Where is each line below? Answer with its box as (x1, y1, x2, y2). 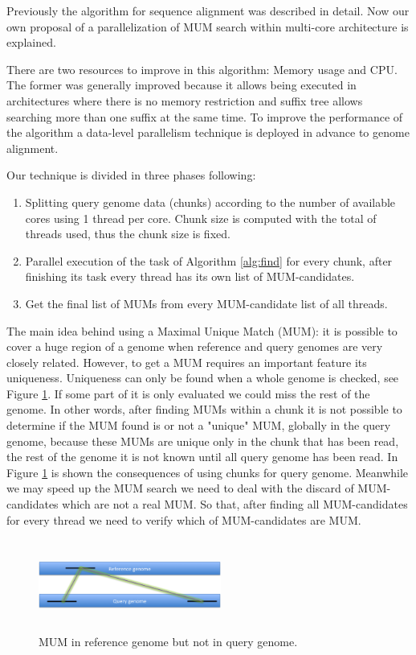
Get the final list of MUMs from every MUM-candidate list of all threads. (25, 295, 388, 311)
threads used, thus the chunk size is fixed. (25, 225, 230, 242)
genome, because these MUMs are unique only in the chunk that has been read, (6, 432, 399, 449)
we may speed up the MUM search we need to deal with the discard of (6, 480, 354, 496)
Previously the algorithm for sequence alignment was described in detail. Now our (6, 2, 410, 19)
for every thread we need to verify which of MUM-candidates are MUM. (6, 511, 361, 528)
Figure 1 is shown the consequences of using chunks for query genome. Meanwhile (6, 463, 409, 480)
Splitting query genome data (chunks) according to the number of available (25, 193, 396, 210)
